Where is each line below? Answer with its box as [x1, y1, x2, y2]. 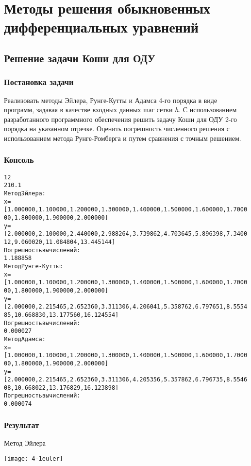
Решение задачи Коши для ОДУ [4, 50, 155, 65]
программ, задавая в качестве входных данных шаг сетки [4, 104, 173, 115]
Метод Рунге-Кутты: [4, 262, 63, 270]
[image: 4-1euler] [4, 455, 63, 462]
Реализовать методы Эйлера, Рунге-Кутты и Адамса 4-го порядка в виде [4, 95, 218, 105]
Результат [4, 418, 39, 431]
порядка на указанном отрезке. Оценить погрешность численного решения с [4, 123, 230, 134]
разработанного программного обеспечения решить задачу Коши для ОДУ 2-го [4, 114, 237, 124]
